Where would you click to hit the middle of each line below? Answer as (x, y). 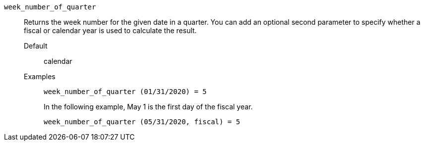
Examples (40, 76)
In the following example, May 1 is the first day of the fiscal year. (148, 107)
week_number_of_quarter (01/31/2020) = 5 (125, 92)
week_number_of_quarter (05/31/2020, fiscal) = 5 (142, 122)
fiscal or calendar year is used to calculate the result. (110, 30)
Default (36, 46)
